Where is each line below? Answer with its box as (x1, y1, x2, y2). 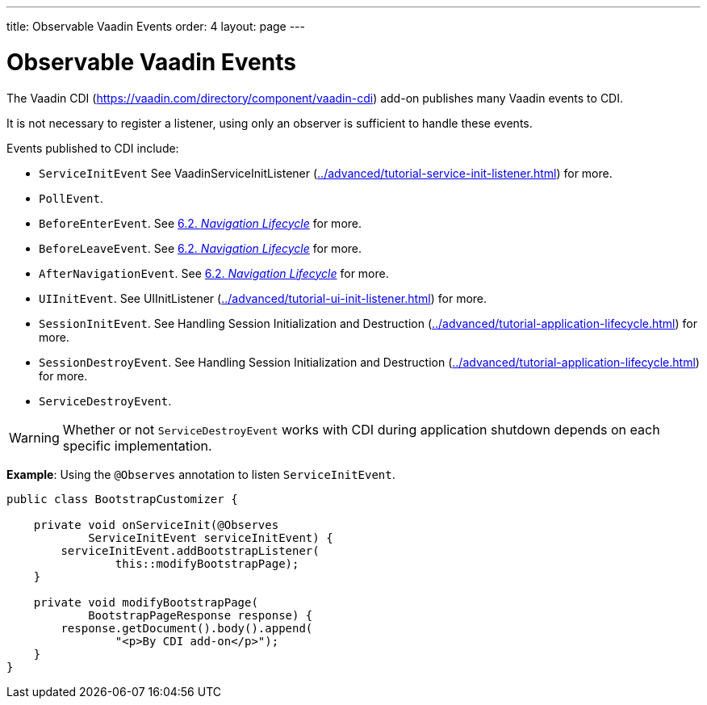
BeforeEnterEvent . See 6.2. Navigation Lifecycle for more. (39, 216, 362, 230)
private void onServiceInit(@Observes (33, 518, 279, 531)
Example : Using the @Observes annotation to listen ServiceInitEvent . (6, 467, 395, 481)
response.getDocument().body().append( (61, 621, 313, 635)
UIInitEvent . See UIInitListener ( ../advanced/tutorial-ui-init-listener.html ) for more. (39, 291, 487, 305)
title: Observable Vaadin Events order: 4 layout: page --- (6, 19, 306, 33)
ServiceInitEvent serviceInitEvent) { (88, 531, 333, 544)
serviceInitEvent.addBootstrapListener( (61, 543, 320, 557)
